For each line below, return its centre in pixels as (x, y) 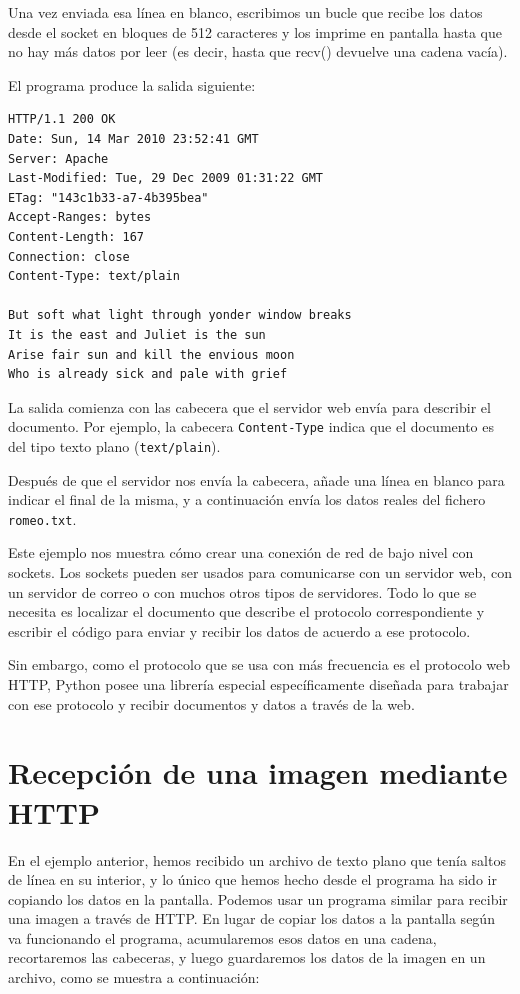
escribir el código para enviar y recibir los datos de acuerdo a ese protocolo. (239, 630)
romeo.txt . (42, 518)
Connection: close (69, 256)
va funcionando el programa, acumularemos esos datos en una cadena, (222, 937)
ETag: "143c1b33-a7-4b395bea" (108, 197)
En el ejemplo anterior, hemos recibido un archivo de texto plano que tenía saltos (257, 859)
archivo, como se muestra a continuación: (134, 977)
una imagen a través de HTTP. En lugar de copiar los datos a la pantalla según (251, 918)
